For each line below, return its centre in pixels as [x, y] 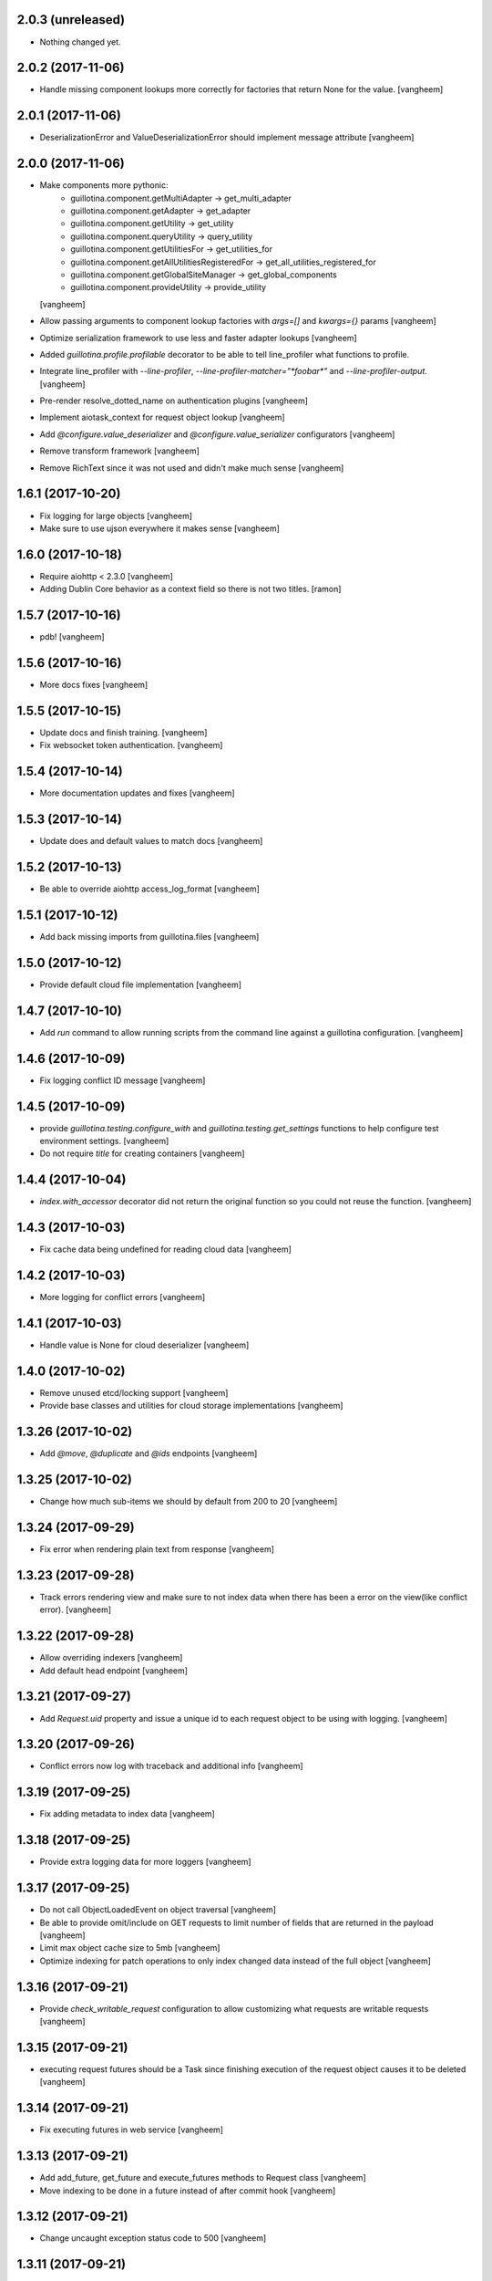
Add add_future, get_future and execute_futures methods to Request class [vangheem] [203, 2178]
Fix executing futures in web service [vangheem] [131, 2130]
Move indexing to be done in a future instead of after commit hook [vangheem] [188, 2191]
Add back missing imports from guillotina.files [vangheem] [149, 936]
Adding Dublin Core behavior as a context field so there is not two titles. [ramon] [190, 589]
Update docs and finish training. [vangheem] [123, 732]
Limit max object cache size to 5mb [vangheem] [130, 1948]
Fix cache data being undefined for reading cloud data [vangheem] [165, 1249]
